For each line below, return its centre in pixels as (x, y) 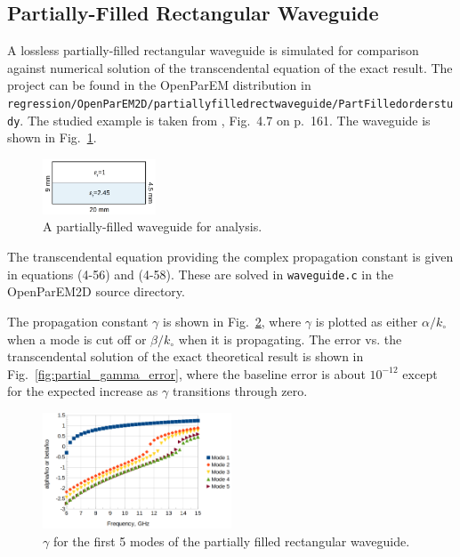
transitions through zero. (240, 391)
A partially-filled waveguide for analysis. (153, 226)
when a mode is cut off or (77, 339)
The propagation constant (78, 321)
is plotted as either (367, 321)
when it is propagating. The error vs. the (290, 339)
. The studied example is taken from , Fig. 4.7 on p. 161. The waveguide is (225, 120)
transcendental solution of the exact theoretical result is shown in (186, 356)
